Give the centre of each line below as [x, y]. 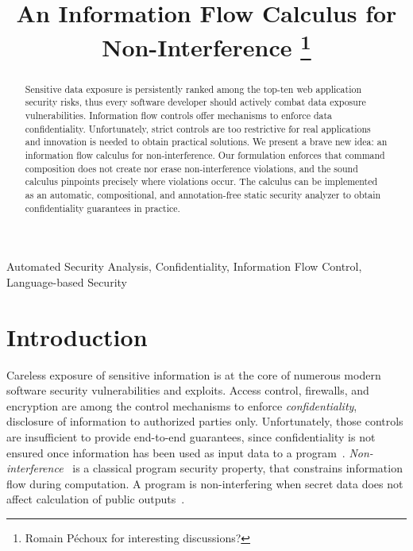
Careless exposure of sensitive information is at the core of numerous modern [194, 374]
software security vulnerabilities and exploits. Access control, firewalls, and [188, 390]
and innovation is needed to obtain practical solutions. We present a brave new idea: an [206, 142]
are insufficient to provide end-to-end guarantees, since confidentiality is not [191, 436]
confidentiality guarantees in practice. [102, 208]
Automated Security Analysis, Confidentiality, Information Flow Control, [184, 266]
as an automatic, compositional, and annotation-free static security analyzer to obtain [203, 194]
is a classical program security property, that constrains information [237, 468]
